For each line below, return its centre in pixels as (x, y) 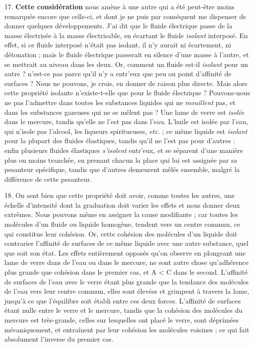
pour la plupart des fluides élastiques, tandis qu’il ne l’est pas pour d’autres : (120, 141)
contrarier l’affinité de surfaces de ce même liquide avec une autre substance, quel (127, 243)
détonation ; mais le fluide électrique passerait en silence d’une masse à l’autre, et (127, 54)
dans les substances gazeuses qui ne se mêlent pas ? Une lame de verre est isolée (125, 112)
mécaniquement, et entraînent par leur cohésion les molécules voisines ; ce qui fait (127, 329)
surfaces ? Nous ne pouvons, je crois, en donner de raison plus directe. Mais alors (126, 83)
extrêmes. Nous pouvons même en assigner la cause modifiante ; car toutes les (121, 214)
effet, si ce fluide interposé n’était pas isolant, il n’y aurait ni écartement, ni (118, 45)
